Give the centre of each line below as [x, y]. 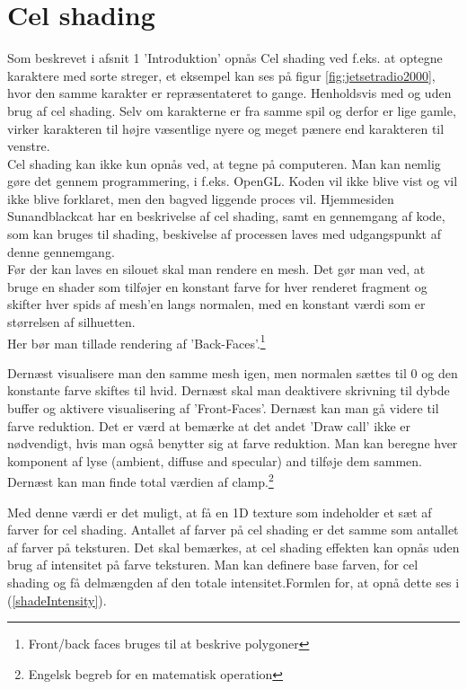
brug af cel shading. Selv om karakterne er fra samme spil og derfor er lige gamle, [232, 110]
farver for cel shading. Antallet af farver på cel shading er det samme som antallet [233, 530]
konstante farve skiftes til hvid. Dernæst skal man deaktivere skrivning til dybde [229, 390]
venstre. [29, 146]
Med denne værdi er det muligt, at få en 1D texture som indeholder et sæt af [220, 512]
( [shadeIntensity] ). [57, 600]
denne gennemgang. [61, 251]
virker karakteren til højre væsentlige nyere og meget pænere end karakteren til [226, 128]
